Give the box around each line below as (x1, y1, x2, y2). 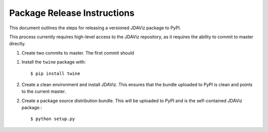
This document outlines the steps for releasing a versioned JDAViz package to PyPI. (9, 25, 181, 31)
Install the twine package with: (21, 59, 86, 65)
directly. (9, 41, 26, 47)
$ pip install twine (30, 70, 80, 76)
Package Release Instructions (9, 7, 135, 18)
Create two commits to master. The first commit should (21, 50, 134, 56)
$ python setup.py (30, 116, 75, 122)
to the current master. (21, 88, 67, 94)
